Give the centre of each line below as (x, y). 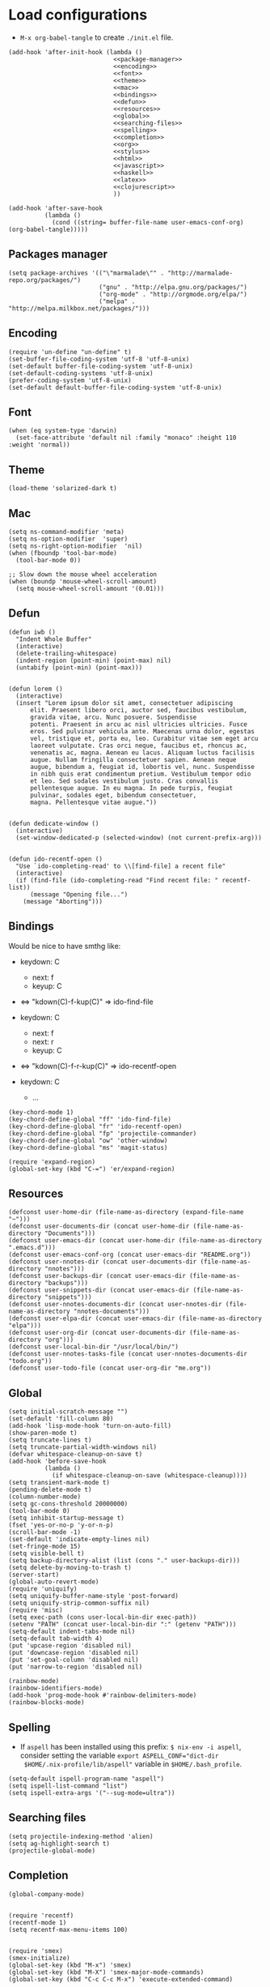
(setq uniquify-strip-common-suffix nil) (79, 1603)
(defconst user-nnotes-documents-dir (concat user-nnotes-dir (115, 1305)
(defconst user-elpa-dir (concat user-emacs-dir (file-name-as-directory (135, 1318)
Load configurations (78, 15)
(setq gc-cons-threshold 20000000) (68, 1504)
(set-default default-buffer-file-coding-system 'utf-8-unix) (115, 387)
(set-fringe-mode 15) (45, 1547)
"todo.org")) (30, 1361)
